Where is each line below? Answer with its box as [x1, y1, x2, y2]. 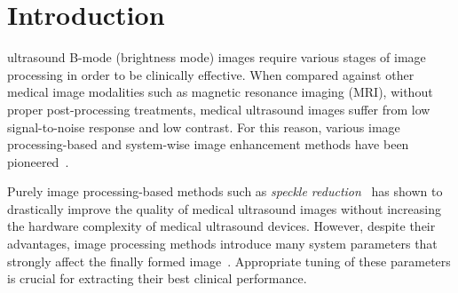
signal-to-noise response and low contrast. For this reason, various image [7, 117, 400, 136]
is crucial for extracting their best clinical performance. [7, 269, 307, 288]
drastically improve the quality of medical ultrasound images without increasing [7, 199, 441, 218]
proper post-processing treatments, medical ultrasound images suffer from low [7, 99, 430, 118]
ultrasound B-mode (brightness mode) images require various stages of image [7, 48, 426, 67]
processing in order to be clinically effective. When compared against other [7, 65, 415, 83]
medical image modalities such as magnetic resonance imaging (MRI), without [7, 83, 433, 101]
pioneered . [7, 152, 69, 170]
